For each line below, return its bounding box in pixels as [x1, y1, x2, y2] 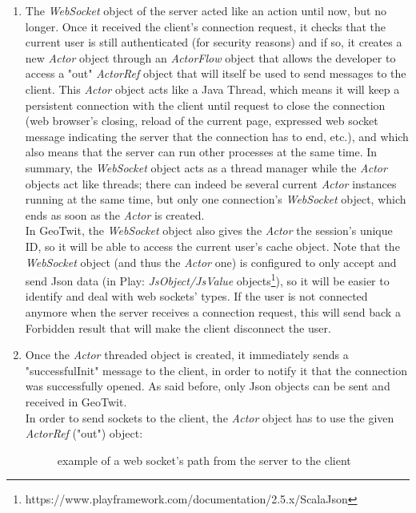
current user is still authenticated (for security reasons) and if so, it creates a [25, 34, 402, 50]
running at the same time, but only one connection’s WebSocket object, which [25, 191, 406, 208]
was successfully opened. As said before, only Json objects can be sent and [25, 378, 390, 394]
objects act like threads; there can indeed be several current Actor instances [25, 175, 397, 192]
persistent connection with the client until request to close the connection [25, 96, 386, 113]
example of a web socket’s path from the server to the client [57, 451, 351, 468]
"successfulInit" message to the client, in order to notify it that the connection [25, 362, 407, 378]
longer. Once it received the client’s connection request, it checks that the [25, 18, 386, 34]
